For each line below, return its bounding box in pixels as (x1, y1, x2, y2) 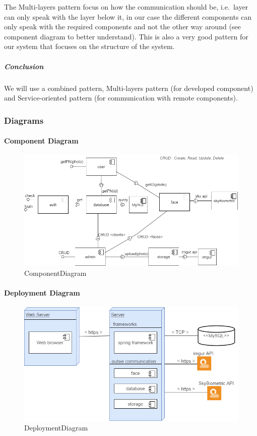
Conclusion (4, 61, 44, 71)
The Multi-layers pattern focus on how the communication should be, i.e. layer (4, 2, 248, 12)
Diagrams (4, 114, 44, 126)
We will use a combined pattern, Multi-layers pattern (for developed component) (4, 82, 253, 93)
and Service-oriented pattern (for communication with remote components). (4, 92, 238, 103)
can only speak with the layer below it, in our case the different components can (4, 11, 252, 22)
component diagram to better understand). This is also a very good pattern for (4, 31, 248, 41)
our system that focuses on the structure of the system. (4, 41, 175, 52)
